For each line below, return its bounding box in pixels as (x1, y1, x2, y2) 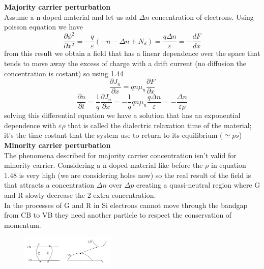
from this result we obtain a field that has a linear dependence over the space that (4, 48, 260, 58)
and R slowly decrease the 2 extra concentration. (4, 190, 156, 200)
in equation (211, 160, 246, 170)
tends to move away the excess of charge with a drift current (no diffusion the (4, 57, 247, 68)
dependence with (4, 119, 56, 130)
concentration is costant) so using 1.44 (4, 68, 124, 78)
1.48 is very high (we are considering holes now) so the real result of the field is (4, 169, 251, 180)
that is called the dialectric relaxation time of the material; (68, 119, 252, 130)
